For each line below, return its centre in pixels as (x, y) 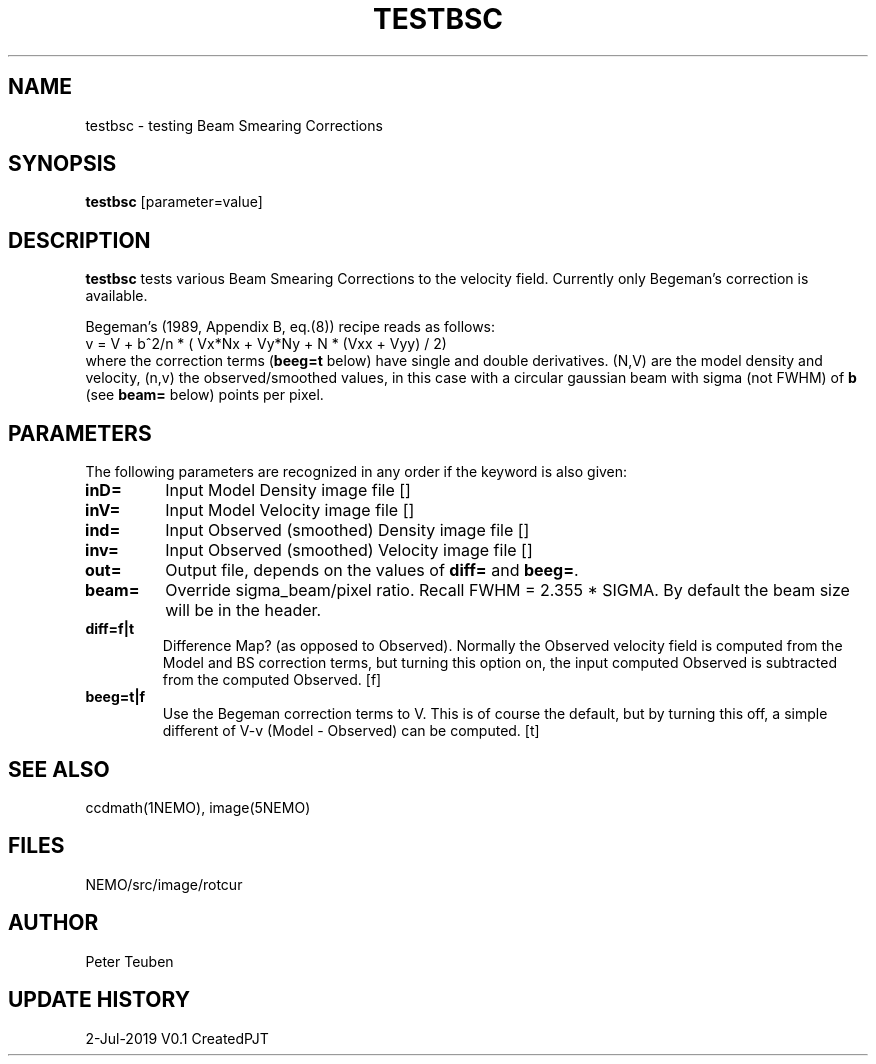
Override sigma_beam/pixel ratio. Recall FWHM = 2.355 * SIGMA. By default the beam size (507, 590)
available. (116, 296)
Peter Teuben (129, 961)
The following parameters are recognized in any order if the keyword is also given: (356, 472)
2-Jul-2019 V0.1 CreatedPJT (177, 1038)
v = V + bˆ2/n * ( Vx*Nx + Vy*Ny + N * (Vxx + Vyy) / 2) (266, 344)
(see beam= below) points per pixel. (204, 395)
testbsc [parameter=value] (174, 202)
